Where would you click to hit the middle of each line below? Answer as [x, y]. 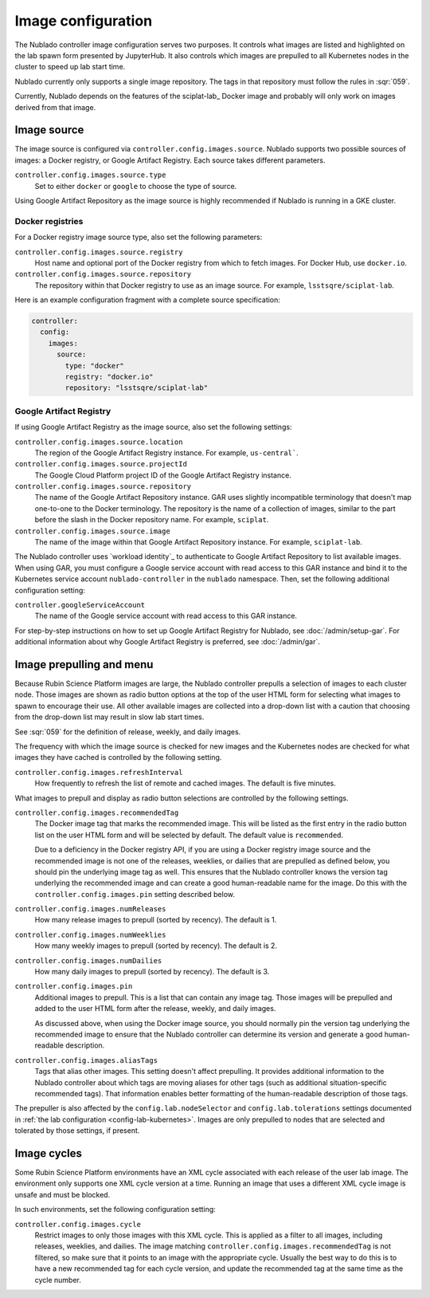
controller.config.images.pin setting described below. [135, 894]
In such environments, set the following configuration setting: [115, 1209]
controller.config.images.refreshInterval [99, 772]
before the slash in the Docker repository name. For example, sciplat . [152, 520]
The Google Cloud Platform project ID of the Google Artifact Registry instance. [163, 475]
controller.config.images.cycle [78, 1224]
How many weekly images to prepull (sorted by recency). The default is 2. [156, 946]
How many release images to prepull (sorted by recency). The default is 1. [156, 920]
